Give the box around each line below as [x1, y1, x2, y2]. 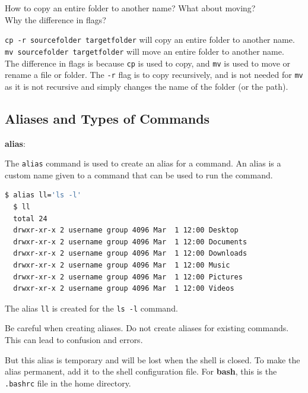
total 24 [13, 214, 47, 223]
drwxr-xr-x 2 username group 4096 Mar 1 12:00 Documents [13, 237, 247, 246]
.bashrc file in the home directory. [5, 376, 131, 389]
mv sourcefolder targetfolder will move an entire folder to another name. [5, 45, 284, 57]
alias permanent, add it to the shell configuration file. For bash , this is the [5, 365, 277, 378]
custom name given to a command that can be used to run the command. [5, 168, 273, 181]
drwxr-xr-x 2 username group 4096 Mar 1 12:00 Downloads [13, 249, 247, 258]
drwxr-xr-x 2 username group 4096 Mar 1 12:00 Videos [13, 284, 234, 293]
